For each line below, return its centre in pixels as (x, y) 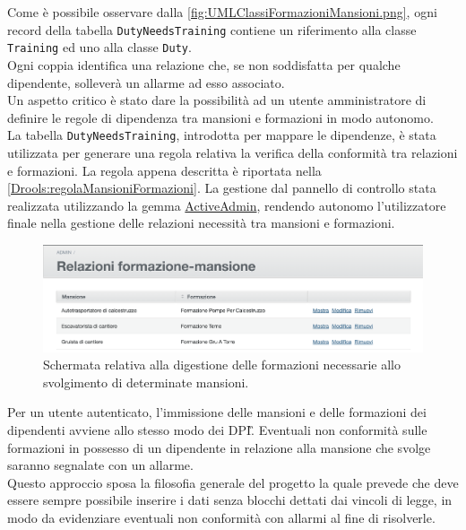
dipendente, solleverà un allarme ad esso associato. (146, 82)
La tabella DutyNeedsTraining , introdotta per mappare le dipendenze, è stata (222, 135)
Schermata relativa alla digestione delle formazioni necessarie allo (222, 365)
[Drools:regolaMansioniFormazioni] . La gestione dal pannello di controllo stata (222, 188)
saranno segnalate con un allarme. (100, 465)
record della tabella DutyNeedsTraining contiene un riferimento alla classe (212, 29)
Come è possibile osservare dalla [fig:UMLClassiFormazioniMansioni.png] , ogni (222, 12)
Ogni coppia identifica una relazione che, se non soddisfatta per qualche (204, 64)
